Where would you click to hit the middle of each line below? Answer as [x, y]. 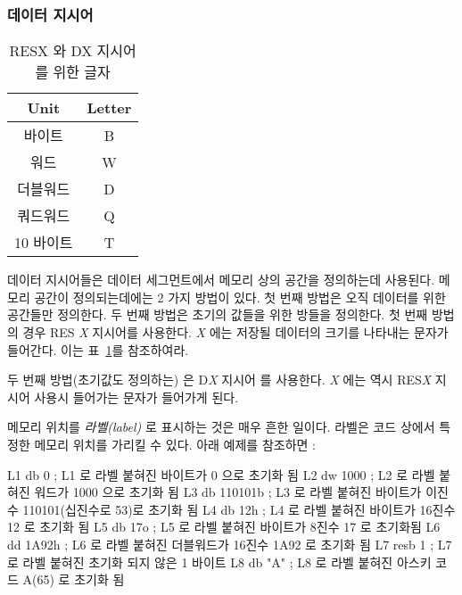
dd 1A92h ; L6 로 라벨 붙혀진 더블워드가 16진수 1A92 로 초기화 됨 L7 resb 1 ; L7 [230, 544]
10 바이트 [44, 243]
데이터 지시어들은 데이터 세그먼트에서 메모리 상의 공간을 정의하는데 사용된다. [221, 280]
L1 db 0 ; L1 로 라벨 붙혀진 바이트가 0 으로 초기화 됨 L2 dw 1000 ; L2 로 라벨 [221, 474]
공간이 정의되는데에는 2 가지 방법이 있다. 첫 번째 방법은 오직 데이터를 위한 [240, 297]
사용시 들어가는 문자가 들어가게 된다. [136, 397]
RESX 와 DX [51, 51]
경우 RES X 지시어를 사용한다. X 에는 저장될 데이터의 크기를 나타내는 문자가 [235, 332]
